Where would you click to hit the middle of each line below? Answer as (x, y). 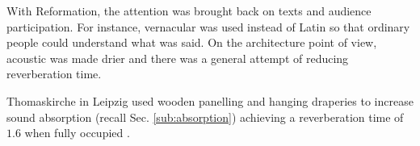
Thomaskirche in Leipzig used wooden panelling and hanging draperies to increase (210, 100)
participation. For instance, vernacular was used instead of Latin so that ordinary (208, 26)
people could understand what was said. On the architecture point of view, (192, 42)
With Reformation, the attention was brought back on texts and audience (189, 10)
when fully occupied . (77, 133)
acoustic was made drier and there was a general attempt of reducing (178, 58)
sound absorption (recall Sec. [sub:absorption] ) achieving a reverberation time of (205, 117)
